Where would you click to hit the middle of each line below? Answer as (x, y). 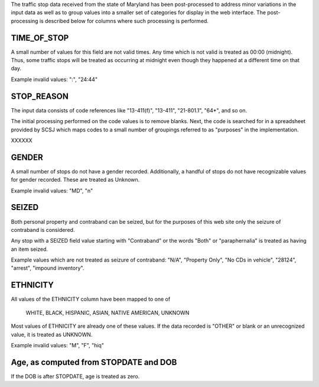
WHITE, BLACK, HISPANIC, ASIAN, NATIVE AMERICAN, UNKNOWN (108, 312)
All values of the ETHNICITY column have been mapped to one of (91, 299)
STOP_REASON (40, 96)
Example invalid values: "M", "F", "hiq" (58, 345)
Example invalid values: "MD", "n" (52, 191)
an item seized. (30, 249)
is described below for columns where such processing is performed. (124, 21)
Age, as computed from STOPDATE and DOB (94, 362)
